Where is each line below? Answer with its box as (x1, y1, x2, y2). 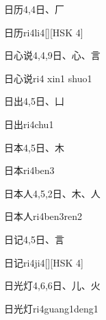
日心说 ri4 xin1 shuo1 (4, 71, 92, 85)
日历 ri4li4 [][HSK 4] (4, 25, 83, 39)
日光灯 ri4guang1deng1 (4, 301, 98, 315)
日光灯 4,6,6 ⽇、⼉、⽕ (4, 278, 101, 293)
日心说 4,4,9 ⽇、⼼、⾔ (4, 48, 101, 62)
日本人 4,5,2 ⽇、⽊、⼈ (4, 186, 101, 200)
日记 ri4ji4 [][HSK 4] (4, 255, 83, 269)
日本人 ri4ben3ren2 (4, 209, 83, 223)
